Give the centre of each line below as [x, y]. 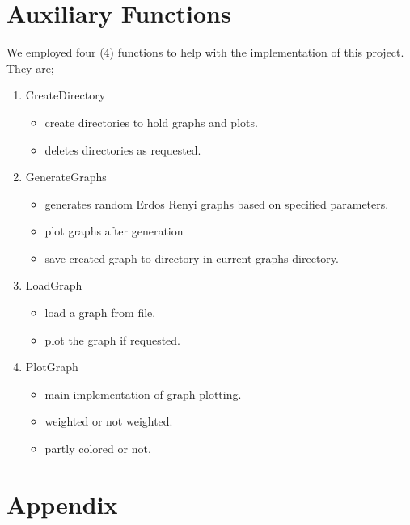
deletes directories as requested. [123, 149]
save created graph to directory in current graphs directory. [192, 258]
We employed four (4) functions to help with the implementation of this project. [205, 52]
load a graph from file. [100, 313]
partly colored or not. [98, 449]
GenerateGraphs [66, 177]
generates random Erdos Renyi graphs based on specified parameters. [217, 203]
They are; [30, 68]
